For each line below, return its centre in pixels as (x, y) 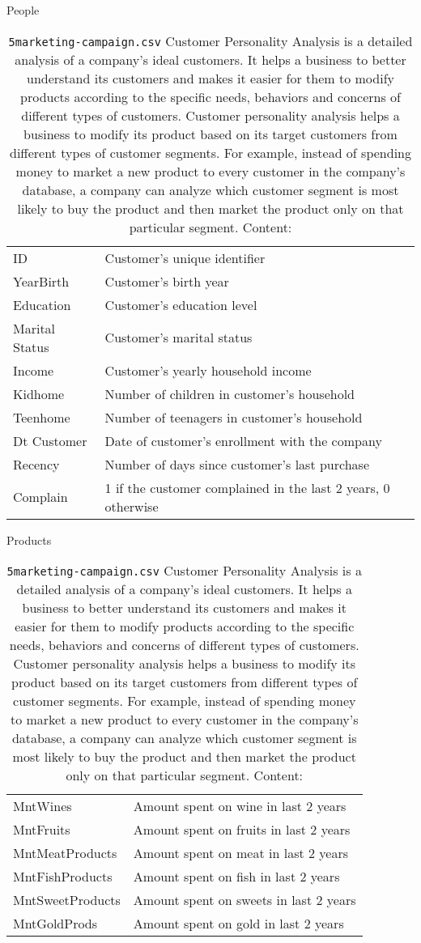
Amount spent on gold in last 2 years (238, 924)
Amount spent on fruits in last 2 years (242, 830)
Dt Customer (50, 440)
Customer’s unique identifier (185, 257)
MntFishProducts (63, 877)
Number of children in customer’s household (230, 393)
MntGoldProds (55, 924)
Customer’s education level (181, 304)
